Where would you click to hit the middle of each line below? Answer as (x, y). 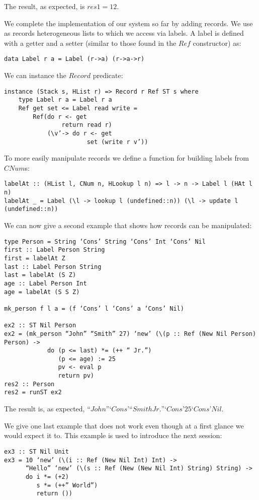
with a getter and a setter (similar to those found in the (90, 43)
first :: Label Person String (55, 250)
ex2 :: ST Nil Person (40, 326)
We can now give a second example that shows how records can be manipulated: (128, 225)
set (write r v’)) (117, 142)
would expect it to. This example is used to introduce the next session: (113, 435)
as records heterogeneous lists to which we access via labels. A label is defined (124, 33)
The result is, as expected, (45, 409)
